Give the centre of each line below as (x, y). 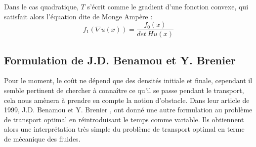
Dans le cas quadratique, (41, 6)
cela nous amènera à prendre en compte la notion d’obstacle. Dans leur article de (127, 100)
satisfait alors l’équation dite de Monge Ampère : (78, 16)
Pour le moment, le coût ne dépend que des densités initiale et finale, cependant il (128, 80)
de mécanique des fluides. (42, 139)
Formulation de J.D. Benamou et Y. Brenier (120, 60)
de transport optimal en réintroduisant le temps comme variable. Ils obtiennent (124, 119)
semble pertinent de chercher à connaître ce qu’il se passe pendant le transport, (124, 90)
